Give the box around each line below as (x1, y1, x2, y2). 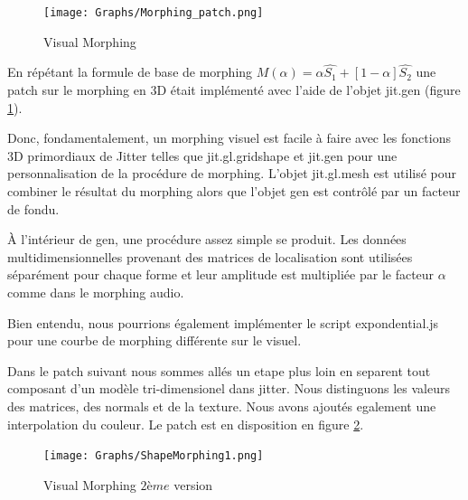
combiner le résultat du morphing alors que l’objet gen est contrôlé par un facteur (7, 182, 461, 201)
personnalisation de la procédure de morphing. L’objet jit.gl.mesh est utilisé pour (7, 164, 457, 183)
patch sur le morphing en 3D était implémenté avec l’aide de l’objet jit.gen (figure (7, 80, 461, 99)
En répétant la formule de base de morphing (7, 62, 253, 81)
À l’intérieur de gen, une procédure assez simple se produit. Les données (7, 230, 407, 249)
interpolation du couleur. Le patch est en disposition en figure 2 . (7, 414, 364, 433)
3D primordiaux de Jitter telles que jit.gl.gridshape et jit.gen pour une (7, 146, 398, 165)
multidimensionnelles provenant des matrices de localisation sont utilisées (7, 247, 413, 266)
